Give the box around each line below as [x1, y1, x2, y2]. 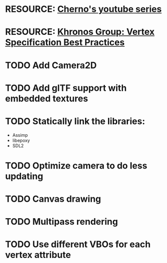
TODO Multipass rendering [5, 216, 118, 227]
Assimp [12, 132, 28, 138]
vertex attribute [5, 250, 71, 261]
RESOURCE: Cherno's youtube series [5, 3, 162, 15]
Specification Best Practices [5, 37, 125, 48]
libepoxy [12, 137, 30, 143]
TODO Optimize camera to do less [5, 160, 148, 171]
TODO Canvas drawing [5, 193, 101, 205]
